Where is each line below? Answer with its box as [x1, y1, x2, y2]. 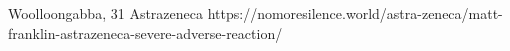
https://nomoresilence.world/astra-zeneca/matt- [207, 3, 503, 23]
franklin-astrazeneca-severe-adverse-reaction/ [8, 22, 283, 43]
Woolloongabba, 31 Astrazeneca [8, 3, 203, 23]
